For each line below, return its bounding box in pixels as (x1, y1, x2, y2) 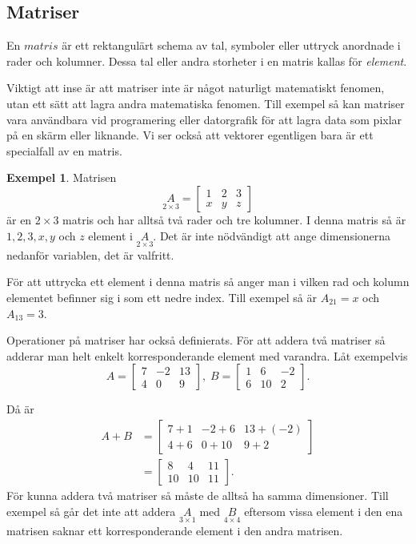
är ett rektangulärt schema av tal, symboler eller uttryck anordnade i (62, 37, 401, 54)
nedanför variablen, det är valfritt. (6, 246, 174, 263)
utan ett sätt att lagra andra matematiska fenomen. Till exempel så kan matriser (6, 95, 405, 111)
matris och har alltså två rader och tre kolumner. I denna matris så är (62, 211, 406, 228)
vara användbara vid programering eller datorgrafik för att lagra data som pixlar (6, 111, 402, 127)
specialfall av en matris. (6, 142, 122, 159)
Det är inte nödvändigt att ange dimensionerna (159, 227, 391, 244)
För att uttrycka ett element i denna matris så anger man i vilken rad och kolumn (6, 273, 410, 290)
